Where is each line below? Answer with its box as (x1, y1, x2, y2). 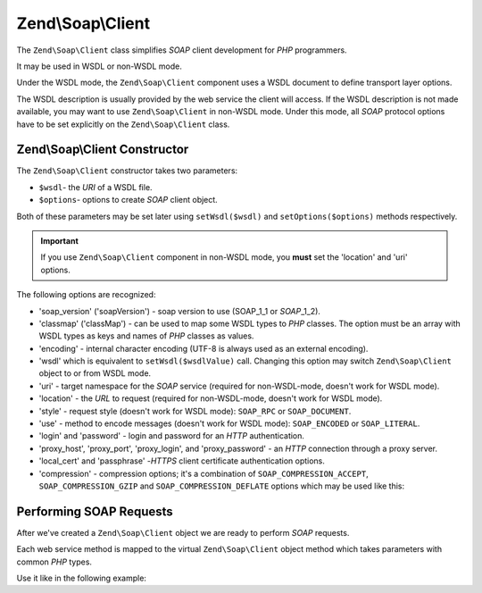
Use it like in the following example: (16, 572, 147, 584)
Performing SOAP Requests (16, 504, 173, 519)
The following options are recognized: (16, 289, 156, 300)
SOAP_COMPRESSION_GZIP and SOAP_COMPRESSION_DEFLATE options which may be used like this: (38, 480, 405, 491)
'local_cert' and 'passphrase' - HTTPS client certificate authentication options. (38, 455, 326, 466)
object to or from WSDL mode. (38, 368, 152, 379)
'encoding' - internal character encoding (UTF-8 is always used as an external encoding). (38, 343, 369, 354)
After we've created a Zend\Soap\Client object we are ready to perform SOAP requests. (16, 527, 350, 538)
